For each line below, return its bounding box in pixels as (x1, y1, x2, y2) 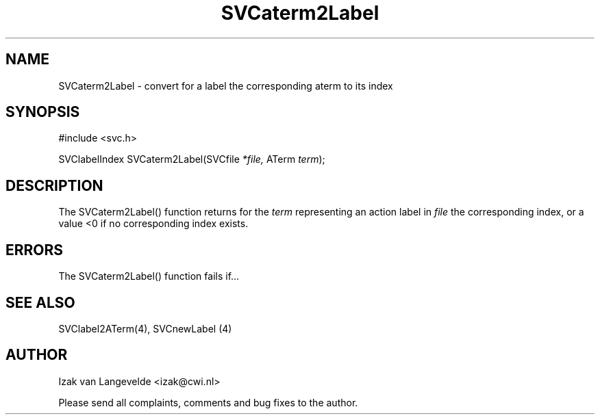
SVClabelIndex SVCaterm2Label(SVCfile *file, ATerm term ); (58, 153, 325, 166)
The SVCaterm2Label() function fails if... (58, 270, 240, 283)
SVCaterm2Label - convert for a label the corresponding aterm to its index (58, 79, 393, 92)
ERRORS (5, 241, 64, 259)
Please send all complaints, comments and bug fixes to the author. (58, 396, 358, 408)
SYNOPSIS (5, 103, 80, 121)
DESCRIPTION (5, 176, 103, 194)
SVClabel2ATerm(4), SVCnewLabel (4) (58, 322, 232, 334)
